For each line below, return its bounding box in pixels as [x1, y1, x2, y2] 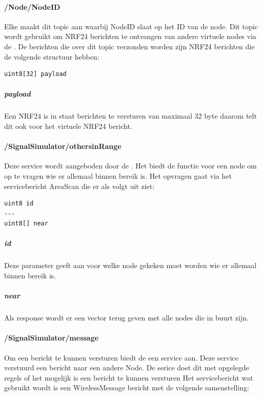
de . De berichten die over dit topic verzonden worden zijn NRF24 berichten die [4, 41, 255, 51]
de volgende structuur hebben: [4, 51, 99, 62]
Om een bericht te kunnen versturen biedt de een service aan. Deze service [4, 352, 238, 363]
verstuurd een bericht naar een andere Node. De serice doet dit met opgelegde [4, 362, 249, 373]
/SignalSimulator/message [4, 332, 99, 343]
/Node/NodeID [4, 1, 61, 12]
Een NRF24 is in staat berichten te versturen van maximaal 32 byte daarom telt [4, 110, 257, 121]
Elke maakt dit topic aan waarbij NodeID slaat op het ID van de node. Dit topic [4, 21, 258, 31]
